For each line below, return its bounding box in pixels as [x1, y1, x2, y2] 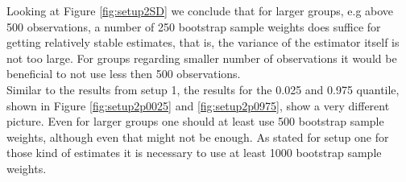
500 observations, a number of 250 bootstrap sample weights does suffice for [6, 18, 381, 35]
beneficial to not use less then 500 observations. [6, 65, 241, 82]
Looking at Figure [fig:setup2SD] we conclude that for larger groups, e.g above [6, 2, 394, 19]
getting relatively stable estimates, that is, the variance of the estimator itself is [6, 34, 400, 51]
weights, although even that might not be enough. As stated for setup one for [6, 128, 389, 145]
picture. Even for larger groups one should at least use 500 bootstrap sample [6, 113, 384, 130]
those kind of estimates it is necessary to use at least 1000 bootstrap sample [6, 144, 382, 161]
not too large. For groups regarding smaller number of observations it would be [6, 49, 397, 66]
